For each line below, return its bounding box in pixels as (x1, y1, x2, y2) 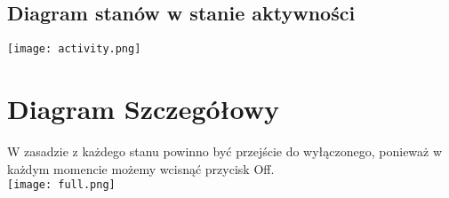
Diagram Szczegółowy (7, 91, 279, 127)
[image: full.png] (7, 178, 116, 192)
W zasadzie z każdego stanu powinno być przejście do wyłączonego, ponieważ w (7, 141, 443, 160)
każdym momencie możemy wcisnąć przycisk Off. (7, 159, 275, 178)
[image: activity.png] (7, 43, 141, 56)
